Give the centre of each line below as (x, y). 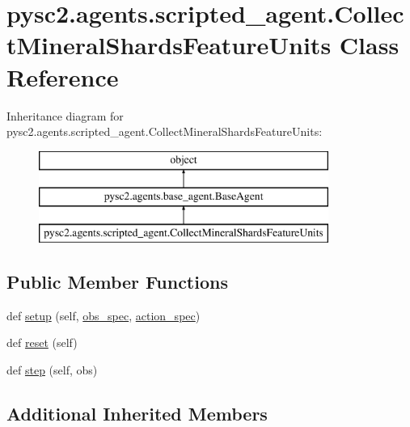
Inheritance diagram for (65, 115)
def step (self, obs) (52, 370)
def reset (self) (42, 342)
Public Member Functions (117, 282)
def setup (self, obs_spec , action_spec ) (104, 315)
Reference (63, 76)
